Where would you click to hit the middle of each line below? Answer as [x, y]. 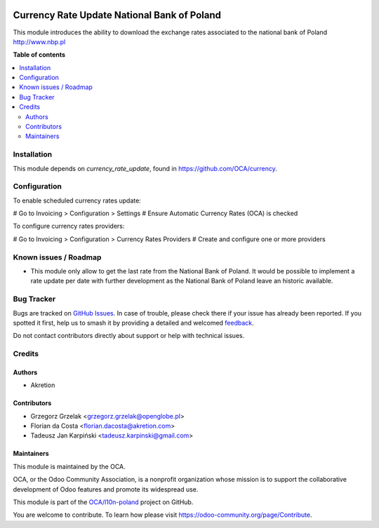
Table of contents [39, 55]
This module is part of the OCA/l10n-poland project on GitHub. [103, 502]
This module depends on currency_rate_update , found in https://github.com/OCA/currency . [145, 168]
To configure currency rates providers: [69, 226]
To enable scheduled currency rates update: [77, 201]
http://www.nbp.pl [39, 41]
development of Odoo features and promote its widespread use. [106, 489]
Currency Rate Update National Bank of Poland [117, 15]
